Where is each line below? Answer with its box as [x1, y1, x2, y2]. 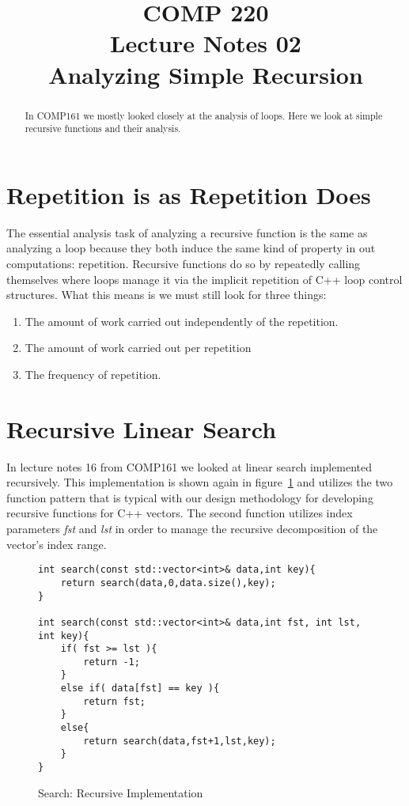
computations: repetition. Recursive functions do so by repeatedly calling [6, 255, 361, 271]
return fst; [83, 695, 146, 707]
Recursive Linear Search [6, 412, 277, 445]
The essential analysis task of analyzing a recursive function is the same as [6, 224, 368, 240]
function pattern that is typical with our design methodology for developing [6, 489, 373, 505]
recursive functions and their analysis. [25, 122, 181, 135]
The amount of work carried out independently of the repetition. [25, 312, 339, 329]
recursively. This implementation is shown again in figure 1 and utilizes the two [6, 474, 393, 490]
